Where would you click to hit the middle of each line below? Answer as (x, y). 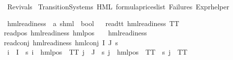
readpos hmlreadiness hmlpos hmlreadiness (75, 33)
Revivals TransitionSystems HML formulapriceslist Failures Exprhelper (118, 6)
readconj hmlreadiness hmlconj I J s (61, 42)
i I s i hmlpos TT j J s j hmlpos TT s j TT (97, 52)
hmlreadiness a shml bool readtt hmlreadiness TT (93, 23)
